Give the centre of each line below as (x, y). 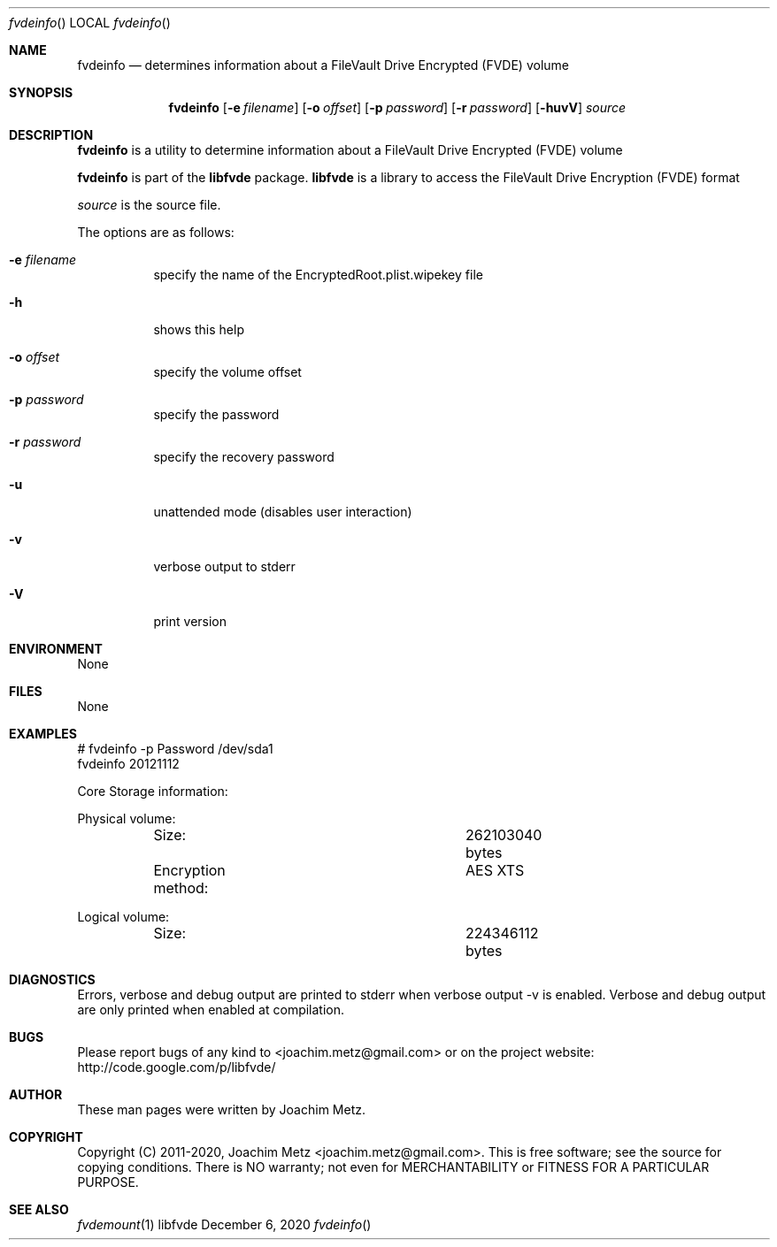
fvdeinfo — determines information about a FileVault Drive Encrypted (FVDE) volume (323, 65)
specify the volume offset (227, 372)
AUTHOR (36, 1094)
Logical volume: (123, 917)
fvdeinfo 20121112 (128, 764)
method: (181, 888)
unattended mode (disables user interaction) (283, 512)
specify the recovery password (244, 457)
